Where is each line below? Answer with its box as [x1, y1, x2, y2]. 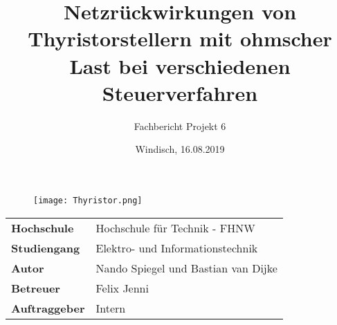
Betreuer [11, 279, 60, 296]
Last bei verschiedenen [69, 51, 291, 80]
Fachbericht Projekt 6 [134, 118, 226, 133]
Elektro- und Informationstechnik [95, 239, 258, 256]
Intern [95, 299, 126, 316]
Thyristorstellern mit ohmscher [28, 24, 332, 53]
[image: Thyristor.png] [33, 195, 143, 205]
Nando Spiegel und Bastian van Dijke [95, 259, 277, 276]
